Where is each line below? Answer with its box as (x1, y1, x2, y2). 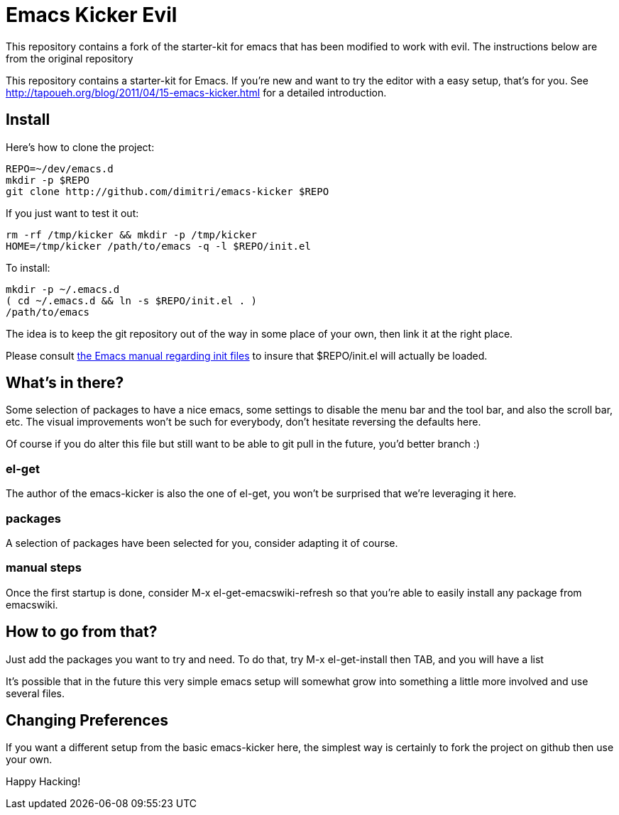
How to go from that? (6, 623, 158, 641)
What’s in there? (6, 374, 124, 392)
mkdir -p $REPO (6, 174, 90, 186)
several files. (6, 687, 65, 699)
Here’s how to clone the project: (6, 140, 155, 153)
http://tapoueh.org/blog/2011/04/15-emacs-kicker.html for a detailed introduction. (6, 86, 387, 99)
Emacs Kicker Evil (6, 3, 177, 27)
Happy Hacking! (6, 775, 81, 788)
